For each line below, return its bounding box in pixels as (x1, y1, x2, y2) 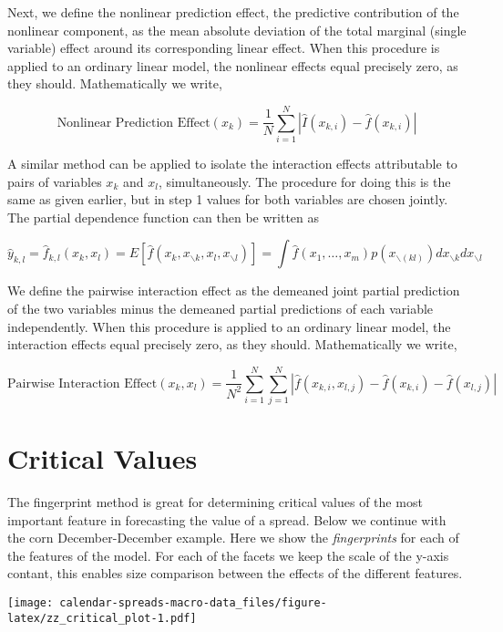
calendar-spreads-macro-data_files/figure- (59, 596, 327, 610)
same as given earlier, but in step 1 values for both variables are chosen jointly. (7, 190, 448, 209)
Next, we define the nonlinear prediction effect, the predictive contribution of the (7, 3, 459, 21)
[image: (7, 596, 54, 610)
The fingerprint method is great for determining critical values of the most (7, 492, 423, 512)
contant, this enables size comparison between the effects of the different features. (7, 564, 463, 583)
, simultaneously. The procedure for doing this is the (158, 171, 451, 191)
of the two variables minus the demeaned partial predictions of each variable (7, 299, 434, 318)
